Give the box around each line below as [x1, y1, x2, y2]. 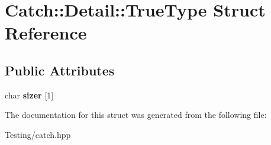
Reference [5, 21, 87, 45]
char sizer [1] [5, 88, 54, 101]
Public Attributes [5, 61, 115, 79]
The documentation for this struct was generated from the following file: [5, 108, 267, 121]
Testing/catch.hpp [5, 128, 71, 140]
